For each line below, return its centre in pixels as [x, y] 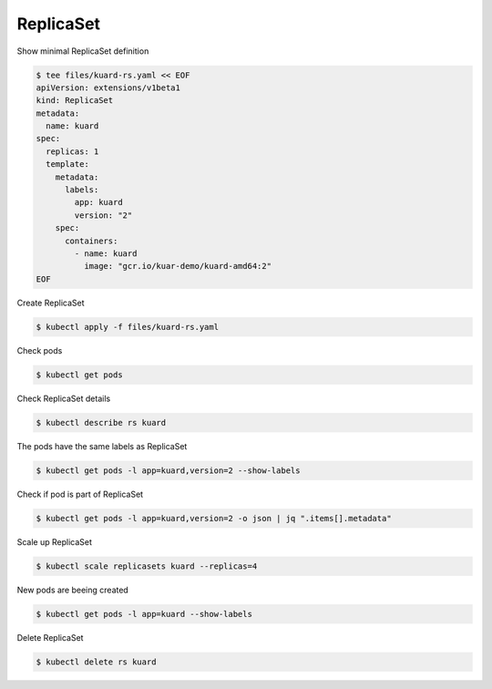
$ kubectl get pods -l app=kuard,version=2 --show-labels [168, 470]
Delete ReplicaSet [50, 637]
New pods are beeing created [73, 590]
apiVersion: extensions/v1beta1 [108, 87]
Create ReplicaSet [51, 303]
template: [68, 165]
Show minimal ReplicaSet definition [83, 51]
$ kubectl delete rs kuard [96, 662]
